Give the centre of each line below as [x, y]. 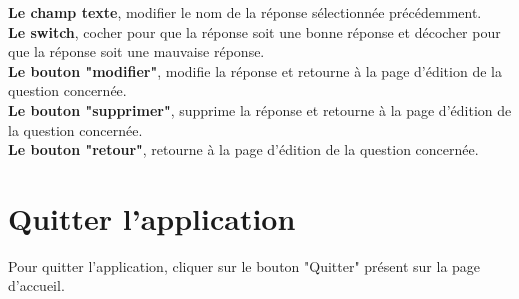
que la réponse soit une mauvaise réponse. [136, 51]
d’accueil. [36, 285]
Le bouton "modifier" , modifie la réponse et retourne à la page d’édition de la [255, 70]
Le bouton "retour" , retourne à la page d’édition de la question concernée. [243, 149]
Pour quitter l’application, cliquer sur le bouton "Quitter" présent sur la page [244, 265]
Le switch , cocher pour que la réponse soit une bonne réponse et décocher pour [254, 31]
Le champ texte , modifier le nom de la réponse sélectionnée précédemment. [245, 12]
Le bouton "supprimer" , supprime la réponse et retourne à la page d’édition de [260, 109]
